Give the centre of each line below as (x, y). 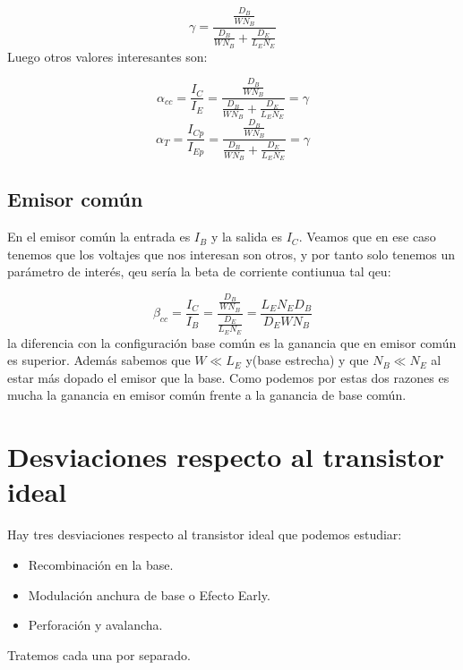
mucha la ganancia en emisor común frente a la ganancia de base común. (207, 395)
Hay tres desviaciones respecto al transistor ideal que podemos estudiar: (205, 534)
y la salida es (246, 237)
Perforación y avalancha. (95, 625)
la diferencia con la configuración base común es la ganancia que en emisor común (232, 342)
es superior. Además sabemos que (99, 360)
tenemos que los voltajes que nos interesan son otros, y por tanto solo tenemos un (231, 254)
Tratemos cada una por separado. (99, 654)
